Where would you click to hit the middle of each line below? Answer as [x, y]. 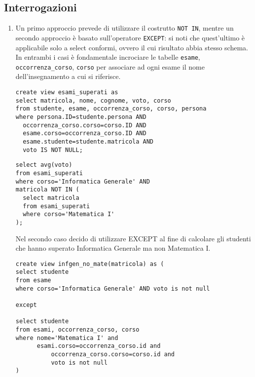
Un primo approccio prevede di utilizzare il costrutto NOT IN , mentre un [125, 28]
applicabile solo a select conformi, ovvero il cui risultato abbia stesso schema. [132, 47]
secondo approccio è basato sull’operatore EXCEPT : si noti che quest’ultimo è [130, 37]
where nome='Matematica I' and [67, 338]
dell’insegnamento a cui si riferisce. [68, 76]
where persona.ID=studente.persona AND [81, 117]
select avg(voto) [44, 165]
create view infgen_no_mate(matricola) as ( [90, 264]
